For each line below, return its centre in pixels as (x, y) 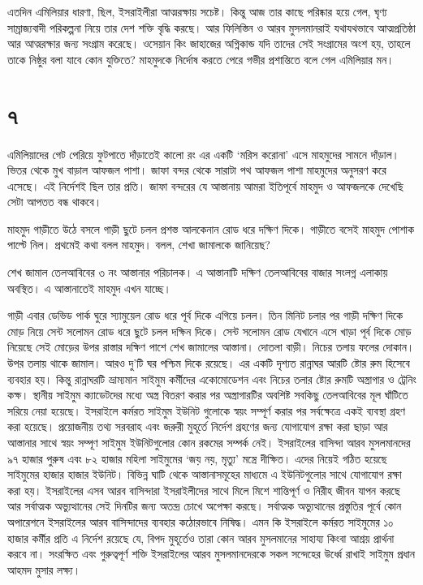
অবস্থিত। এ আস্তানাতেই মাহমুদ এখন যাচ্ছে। (89, 288)
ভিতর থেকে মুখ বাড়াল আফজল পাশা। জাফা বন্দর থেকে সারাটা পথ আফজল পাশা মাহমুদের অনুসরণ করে (197, 170)
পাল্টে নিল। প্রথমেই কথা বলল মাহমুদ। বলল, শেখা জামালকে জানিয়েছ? (139, 245)
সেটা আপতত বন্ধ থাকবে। (55, 202)
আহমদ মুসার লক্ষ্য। (44, 569)
